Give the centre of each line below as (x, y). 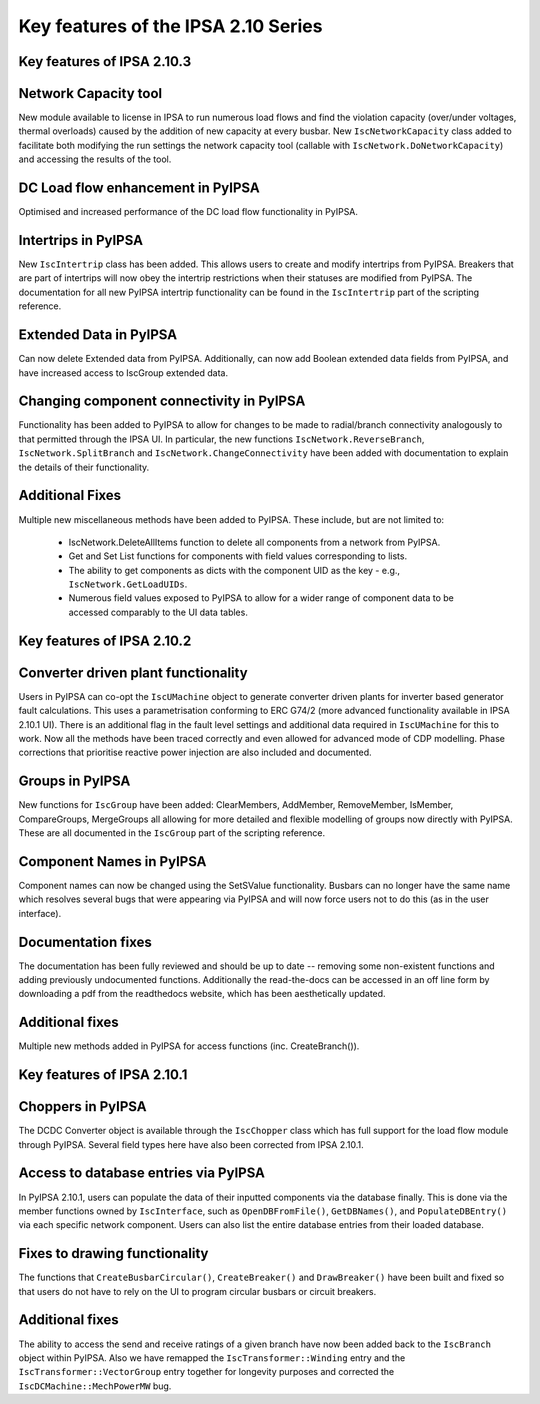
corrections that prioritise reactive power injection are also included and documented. (195, 752)
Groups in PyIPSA (74, 781)
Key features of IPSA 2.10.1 (103, 1075)
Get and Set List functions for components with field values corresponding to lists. (238, 556)
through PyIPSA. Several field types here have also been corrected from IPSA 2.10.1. (191, 1144)
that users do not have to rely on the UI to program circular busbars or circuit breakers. (197, 1291)
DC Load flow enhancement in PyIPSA (139, 188)
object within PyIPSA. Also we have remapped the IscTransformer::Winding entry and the (212, 1357)
